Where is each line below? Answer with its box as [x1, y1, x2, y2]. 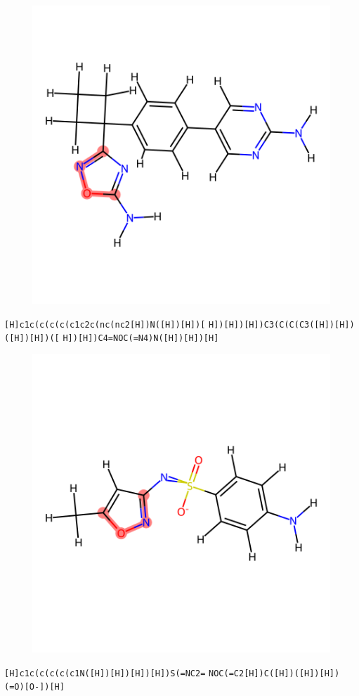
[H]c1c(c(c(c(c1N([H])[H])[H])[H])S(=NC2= [4, 668, 206, 678]
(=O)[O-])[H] [4, 682, 65, 692]
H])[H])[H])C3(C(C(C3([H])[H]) [209, 319, 355, 330]
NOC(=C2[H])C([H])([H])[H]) [209, 668, 340, 678]
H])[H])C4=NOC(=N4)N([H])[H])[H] [63, 333, 219, 344]
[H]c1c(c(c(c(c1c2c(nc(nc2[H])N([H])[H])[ [4, 319, 206, 330]
